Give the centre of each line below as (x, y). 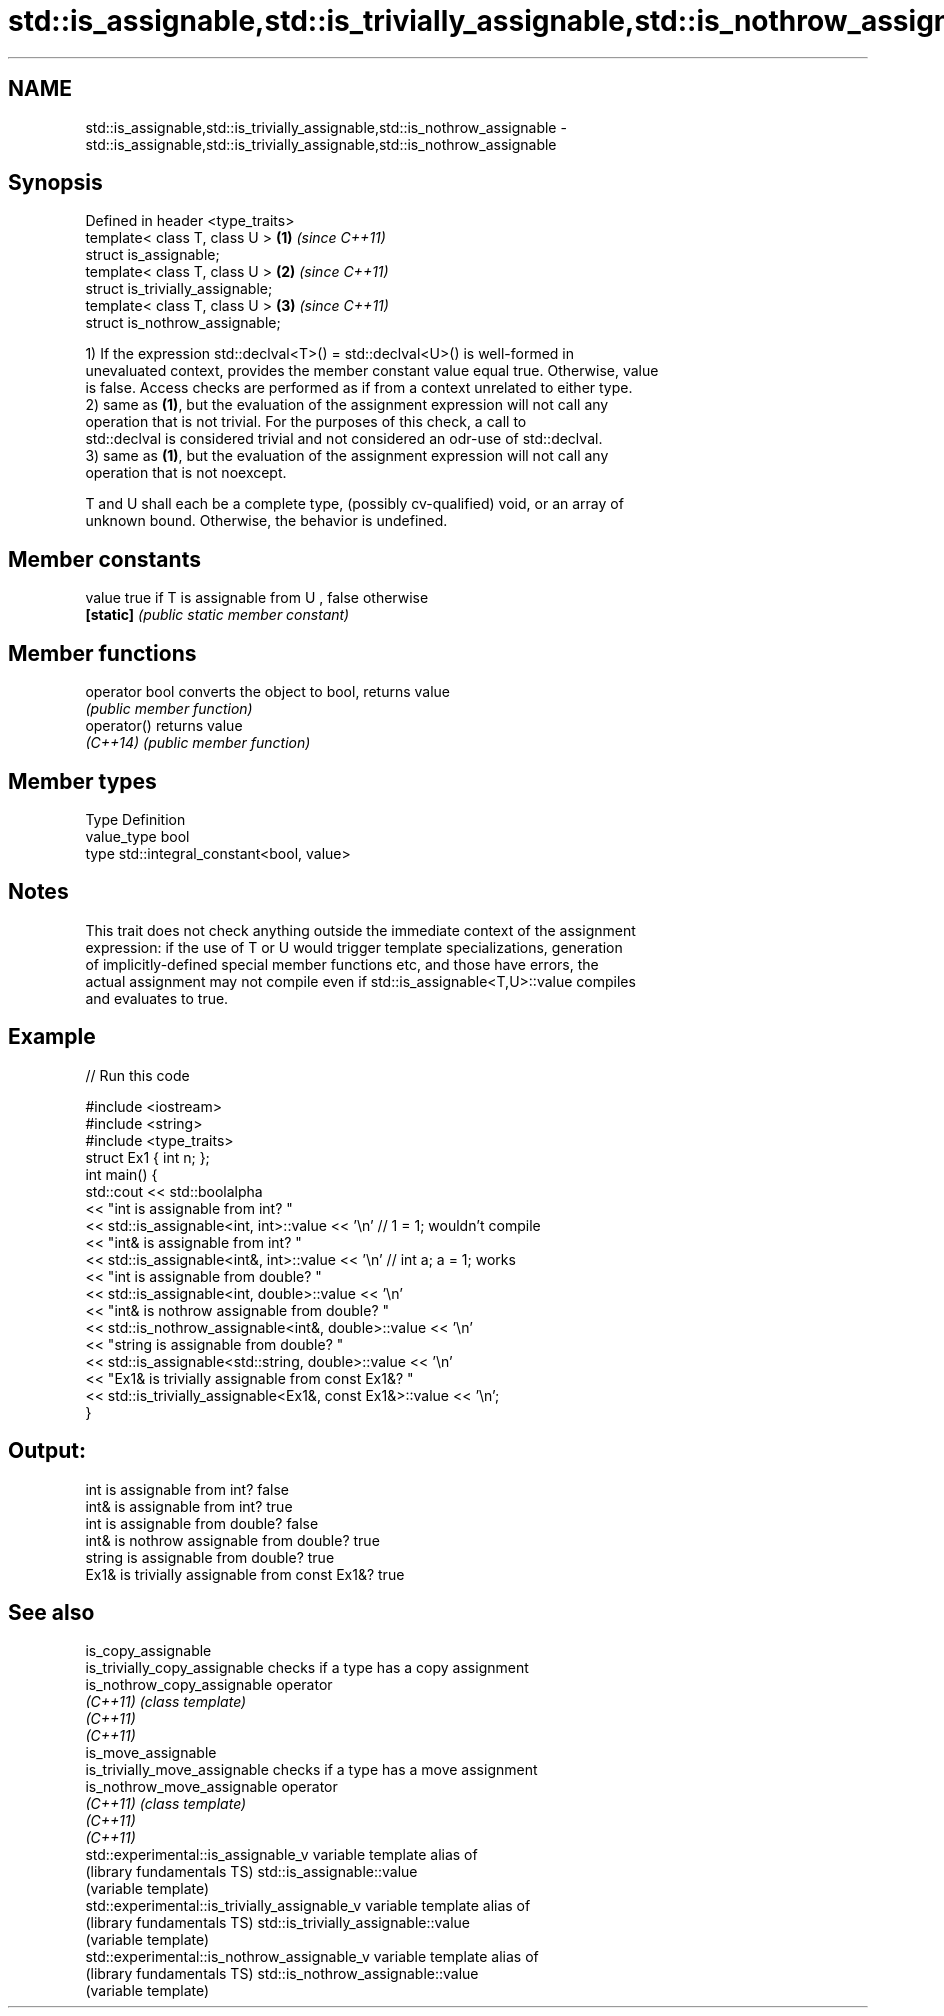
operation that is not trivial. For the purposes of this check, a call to (306, 422)
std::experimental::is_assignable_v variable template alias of (281, 1855)
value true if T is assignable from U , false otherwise (257, 598)
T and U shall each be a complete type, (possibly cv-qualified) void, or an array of (354, 504)
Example (52, 1037)
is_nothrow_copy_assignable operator (209, 1685)
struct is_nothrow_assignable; (183, 323)
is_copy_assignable (148, 1651)
